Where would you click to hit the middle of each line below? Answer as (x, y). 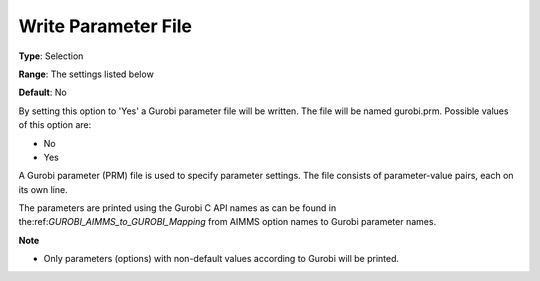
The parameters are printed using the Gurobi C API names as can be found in (177, 208)
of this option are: (55, 125)
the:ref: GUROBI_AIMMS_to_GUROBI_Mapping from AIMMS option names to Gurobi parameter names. (227, 222)
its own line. (43, 189)
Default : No (42, 92)
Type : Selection (51, 56)
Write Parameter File (105, 26)
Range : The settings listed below (86, 74)
